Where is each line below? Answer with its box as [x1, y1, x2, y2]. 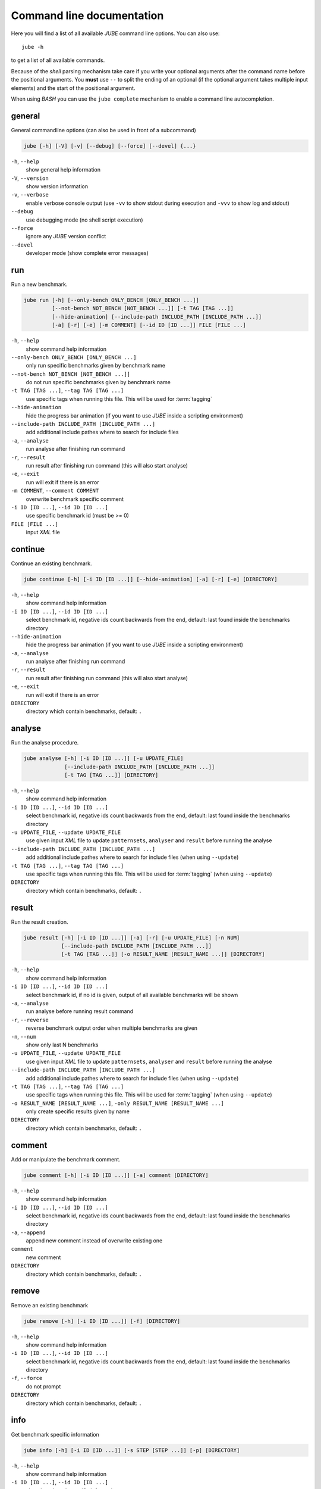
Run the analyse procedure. [11, 739, 79, 746]
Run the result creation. [11, 918, 68, 926]
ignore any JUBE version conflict [26, 233, 106, 240]
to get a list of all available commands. [11, 57, 105, 64]
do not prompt [26, 1382, 61, 1390]
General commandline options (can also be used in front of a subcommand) [11, 126, 196, 133]
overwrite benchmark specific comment [26, 495, 124, 503]
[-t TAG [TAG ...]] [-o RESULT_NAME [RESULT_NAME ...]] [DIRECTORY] [61, 951, 265, 958]
